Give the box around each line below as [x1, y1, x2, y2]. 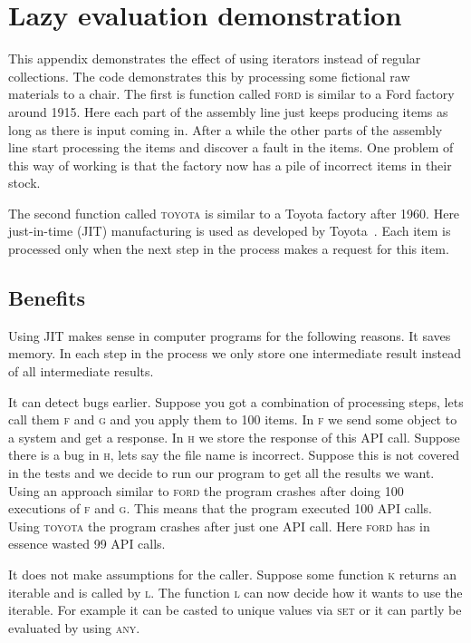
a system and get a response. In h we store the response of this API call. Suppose [8, 427, 460, 446]
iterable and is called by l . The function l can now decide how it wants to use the [8, 582, 463, 601]
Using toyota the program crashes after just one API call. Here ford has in [8, 516, 430, 535]
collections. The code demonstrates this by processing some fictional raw [8, 66, 410, 85]
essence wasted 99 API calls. [8, 534, 166, 553]
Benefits [8, 284, 86, 312]
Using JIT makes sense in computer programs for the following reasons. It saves [8, 326, 451, 345]
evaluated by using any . [8, 618, 140, 637]
